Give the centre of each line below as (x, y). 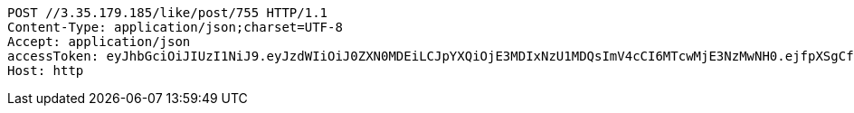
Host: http (46, 71)
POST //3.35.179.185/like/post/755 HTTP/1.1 (168, 13)
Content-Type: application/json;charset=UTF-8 (175, 27)
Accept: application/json (99, 42)
